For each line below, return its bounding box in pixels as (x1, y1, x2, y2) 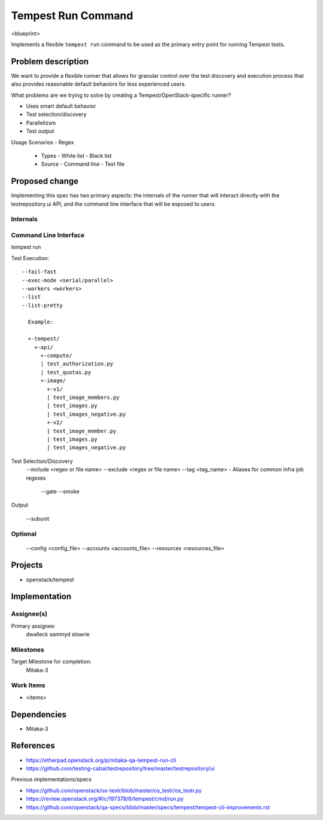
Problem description (11, 56, 89, 66)
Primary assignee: (11, 622, 56, 629)
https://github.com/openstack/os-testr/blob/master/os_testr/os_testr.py (26, 787, 202, 794)
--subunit (26, 515, 50, 522)
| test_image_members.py (47, 394, 120, 401)
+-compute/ (40, 352, 72, 359)
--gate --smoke (41, 487, 80, 495)
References (11, 740, 55, 751)
